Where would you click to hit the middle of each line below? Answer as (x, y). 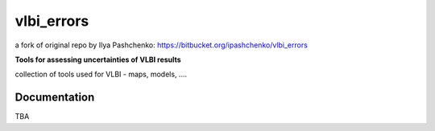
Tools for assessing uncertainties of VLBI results (98, 59)
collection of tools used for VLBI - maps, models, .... (101, 74)
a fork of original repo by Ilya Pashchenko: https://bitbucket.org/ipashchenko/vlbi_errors (161, 45)
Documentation (55, 98)
